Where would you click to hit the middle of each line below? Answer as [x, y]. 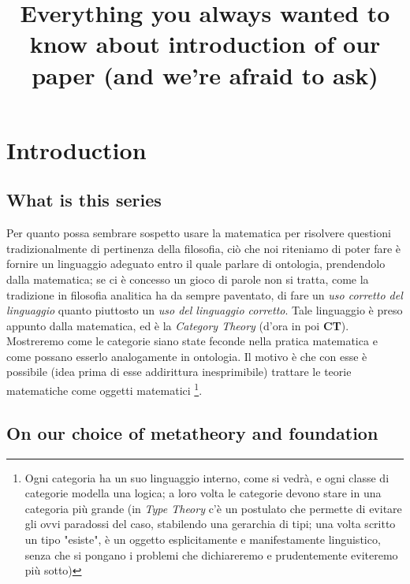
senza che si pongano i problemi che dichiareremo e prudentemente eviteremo [211, 554]
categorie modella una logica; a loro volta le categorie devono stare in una [203, 493]
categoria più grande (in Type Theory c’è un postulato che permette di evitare [213, 508]
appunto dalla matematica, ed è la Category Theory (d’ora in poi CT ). [178, 325]
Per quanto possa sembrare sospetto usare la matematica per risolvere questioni [199, 233]
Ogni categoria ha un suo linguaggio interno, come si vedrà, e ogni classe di [207, 477]
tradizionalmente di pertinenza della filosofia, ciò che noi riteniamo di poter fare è [204, 248]
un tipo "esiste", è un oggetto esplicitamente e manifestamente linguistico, [203, 539]
